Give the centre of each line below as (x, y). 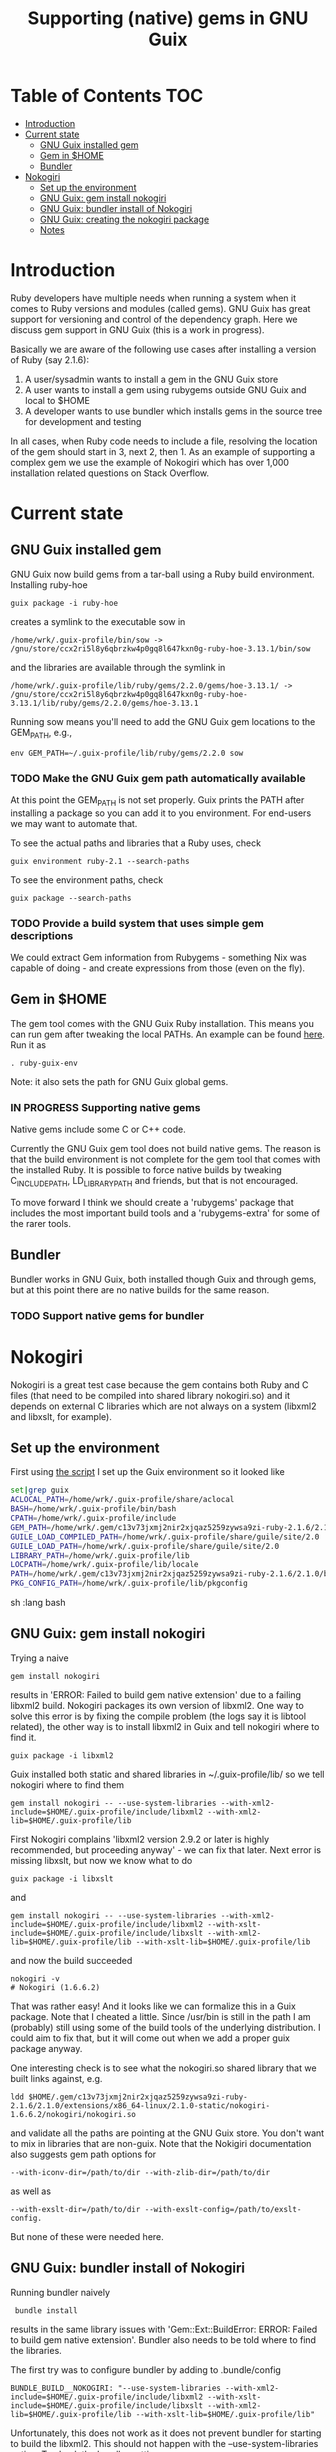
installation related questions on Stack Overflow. (110, 473)
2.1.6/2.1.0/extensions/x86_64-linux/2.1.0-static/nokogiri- (140, 2105)
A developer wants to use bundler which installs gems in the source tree (173, 411)
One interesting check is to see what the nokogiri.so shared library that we (163, 2068)
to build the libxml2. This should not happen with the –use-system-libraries (164, 2443)
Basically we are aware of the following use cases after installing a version (163, 349)
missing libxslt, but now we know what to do (101, 1860)
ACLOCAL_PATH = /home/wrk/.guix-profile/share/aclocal (122, 1500)
